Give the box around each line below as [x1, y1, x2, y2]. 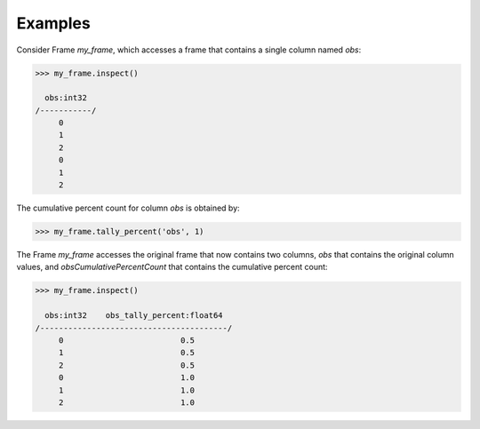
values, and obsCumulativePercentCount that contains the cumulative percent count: [16, 262, 328, 273]
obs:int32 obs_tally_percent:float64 [44, 311, 223, 321]
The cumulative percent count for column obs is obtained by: [16, 203, 240, 213]
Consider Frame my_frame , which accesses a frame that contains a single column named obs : [16, 44, 362, 55]
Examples [16, 13, 91, 33]
